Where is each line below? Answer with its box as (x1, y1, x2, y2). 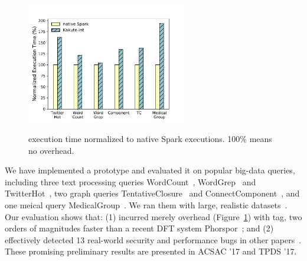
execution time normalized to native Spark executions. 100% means (28, 133, 272, 145)
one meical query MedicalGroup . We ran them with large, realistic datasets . (5, 198, 288, 211)
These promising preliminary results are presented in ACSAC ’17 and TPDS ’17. (5, 245, 297, 257)
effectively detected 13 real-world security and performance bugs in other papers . (5, 233, 302, 246)
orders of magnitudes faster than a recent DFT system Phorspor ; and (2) (5, 222, 274, 234)
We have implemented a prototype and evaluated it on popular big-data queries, (5, 164, 295, 176)
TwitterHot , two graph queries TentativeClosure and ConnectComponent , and (5, 187, 300, 199)
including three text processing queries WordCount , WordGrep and (5, 175, 256, 188)
